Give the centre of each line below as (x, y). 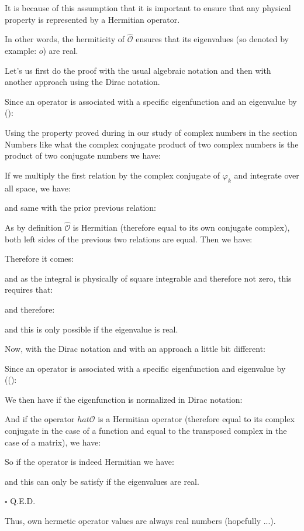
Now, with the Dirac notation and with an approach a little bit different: (135, 349)
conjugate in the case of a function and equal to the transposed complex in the (146, 431)
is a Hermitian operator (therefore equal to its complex (196, 419)
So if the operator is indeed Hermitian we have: (89, 462)
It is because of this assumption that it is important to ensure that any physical (148, 8)
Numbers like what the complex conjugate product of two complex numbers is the (152, 144)
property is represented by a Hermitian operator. (92, 19)
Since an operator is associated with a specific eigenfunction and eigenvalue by (145, 368)
